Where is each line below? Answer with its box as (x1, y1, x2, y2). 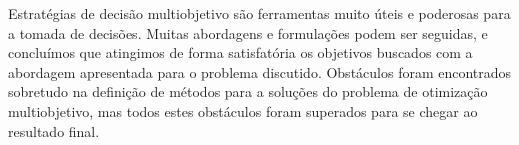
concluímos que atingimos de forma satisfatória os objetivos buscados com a (8, 42, 473, 63)
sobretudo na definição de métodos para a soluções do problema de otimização (8, 81, 488, 102)
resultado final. (8, 120, 100, 141)
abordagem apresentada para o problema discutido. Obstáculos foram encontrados (8, 61, 512, 82)
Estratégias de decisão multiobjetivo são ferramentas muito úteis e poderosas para (8, 3, 511, 23)
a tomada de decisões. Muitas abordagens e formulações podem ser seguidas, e (8, 22, 488, 43)
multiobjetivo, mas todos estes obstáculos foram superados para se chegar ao (8, 100, 478, 121)
